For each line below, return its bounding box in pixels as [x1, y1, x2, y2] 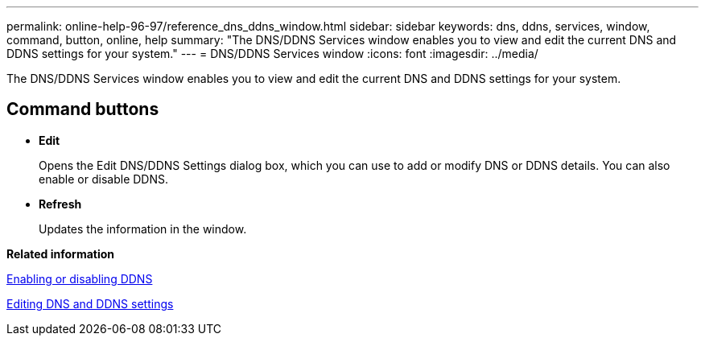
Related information [6, 246, 115, 261]
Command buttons [6, 99, 159, 120]
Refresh [39, 196, 82, 211]
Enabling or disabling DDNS [6, 271, 153, 286]
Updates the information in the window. [39, 221, 247, 236]
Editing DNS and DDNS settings [6, 296, 174, 311]
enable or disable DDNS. [39, 171, 169, 186]
